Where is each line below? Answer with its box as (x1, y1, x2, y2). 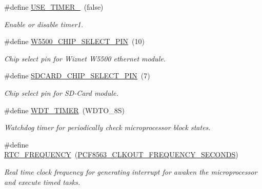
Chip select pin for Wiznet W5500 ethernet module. (4, 53, 166, 64)
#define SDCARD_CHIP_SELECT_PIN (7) (4, 70, 150, 81)
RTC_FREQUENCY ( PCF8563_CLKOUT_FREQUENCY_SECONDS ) (4, 149, 238, 160)
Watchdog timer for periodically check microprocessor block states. (4, 122, 211, 133)
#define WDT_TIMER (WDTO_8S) (4, 104, 125, 115)
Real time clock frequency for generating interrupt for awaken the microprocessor (4, 166, 257, 177)
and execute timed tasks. (4, 176, 80, 187)
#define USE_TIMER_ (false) (4, 2, 104, 12)
